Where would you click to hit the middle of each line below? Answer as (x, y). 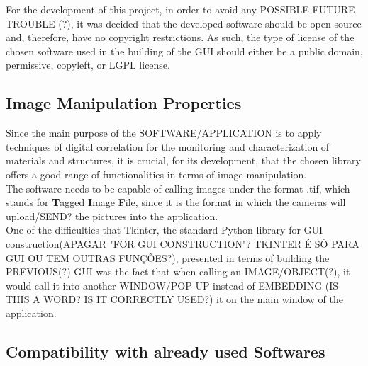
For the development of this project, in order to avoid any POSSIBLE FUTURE (180, 9)
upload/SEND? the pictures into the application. (112, 216)
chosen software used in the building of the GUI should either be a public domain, (184, 51)
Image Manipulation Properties (124, 103)
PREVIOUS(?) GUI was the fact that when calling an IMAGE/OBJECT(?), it (178, 271)
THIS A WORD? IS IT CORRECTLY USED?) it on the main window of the (174, 299)
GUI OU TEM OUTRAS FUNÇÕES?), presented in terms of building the (168, 257)
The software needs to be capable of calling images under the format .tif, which (178, 188)
